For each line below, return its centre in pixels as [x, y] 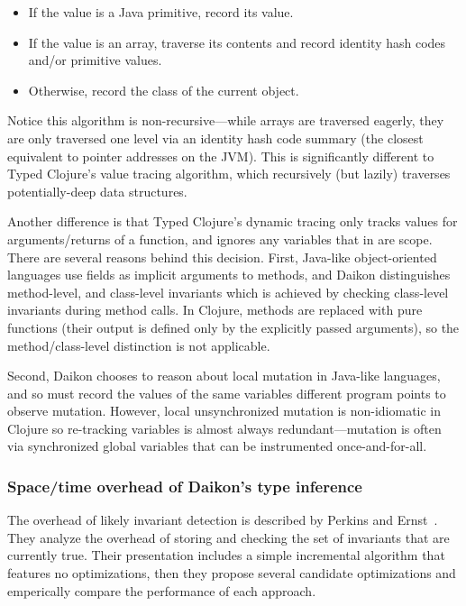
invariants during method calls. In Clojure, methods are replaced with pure [215, 310]
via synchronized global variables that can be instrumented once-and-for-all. [217, 446]
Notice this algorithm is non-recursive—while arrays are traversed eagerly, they [226, 120]
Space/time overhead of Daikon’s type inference [185, 486]
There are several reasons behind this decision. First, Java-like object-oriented [222, 257]
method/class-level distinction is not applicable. [139, 345]
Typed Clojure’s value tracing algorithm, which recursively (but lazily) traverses [229, 174]
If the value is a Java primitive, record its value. [161, 12]
